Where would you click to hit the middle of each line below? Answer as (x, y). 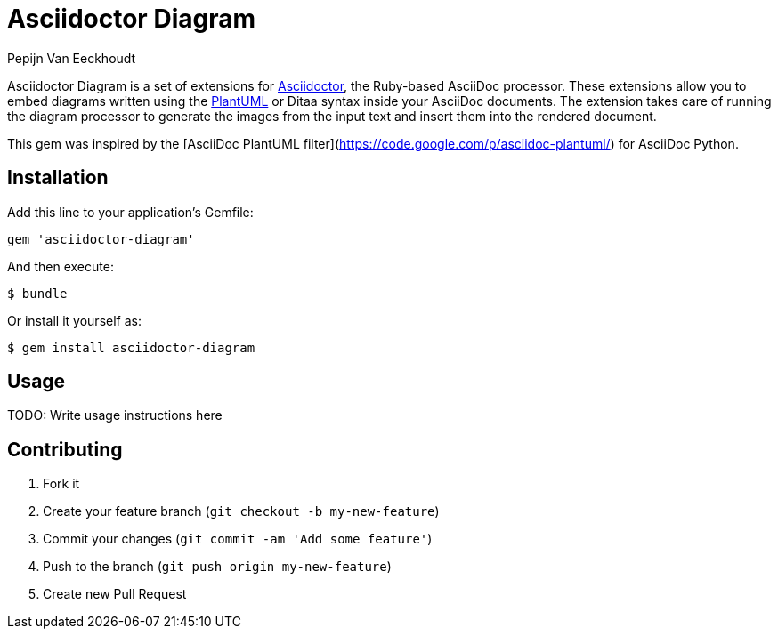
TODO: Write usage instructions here (115, 415)
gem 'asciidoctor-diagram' (101, 239)
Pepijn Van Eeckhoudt (72, 58)
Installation (58, 178)
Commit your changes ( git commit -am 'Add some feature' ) (238, 539)
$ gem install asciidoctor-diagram (131, 347)
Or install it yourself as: (74, 320)
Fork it (61, 484)
